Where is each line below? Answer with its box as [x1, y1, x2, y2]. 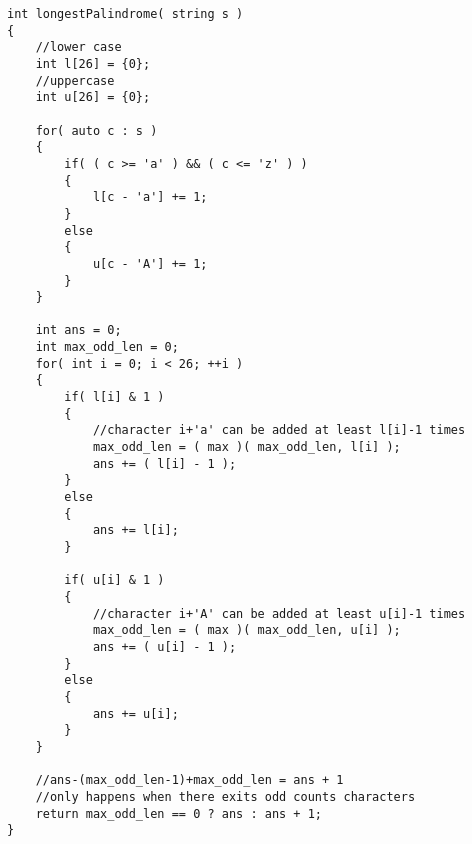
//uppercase [35, 73, 115, 88]
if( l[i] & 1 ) [64, 390, 165, 405]
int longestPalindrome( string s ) [7, 7, 244, 21]
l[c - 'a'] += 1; [92, 190, 208, 205]
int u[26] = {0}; [35, 90, 151, 105]
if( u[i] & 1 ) [64, 573, 165, 588]
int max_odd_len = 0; [35, 340, 179, 355]
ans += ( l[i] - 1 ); [92, 456, 237, 471]
